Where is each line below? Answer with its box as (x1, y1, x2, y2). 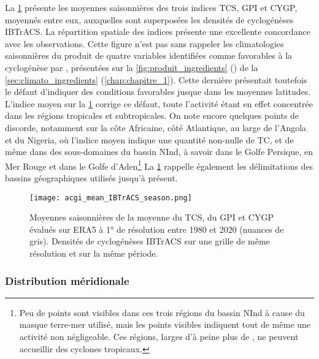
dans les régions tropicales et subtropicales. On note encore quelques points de (5, 109, 299, 122)
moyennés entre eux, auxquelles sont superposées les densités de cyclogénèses (5, 13, 294, 26)
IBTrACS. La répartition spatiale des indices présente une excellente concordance (5, 25, 310, 38)
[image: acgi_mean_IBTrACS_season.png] (29, 193, 192, 202)
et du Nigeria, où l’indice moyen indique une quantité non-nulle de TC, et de (5, 133, 294, 146)
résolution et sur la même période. (29, 247, 158, 259)
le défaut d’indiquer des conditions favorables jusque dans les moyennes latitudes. (5, 85, 311, 98)
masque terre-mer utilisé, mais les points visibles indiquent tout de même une (19, 318, 311, 331)
